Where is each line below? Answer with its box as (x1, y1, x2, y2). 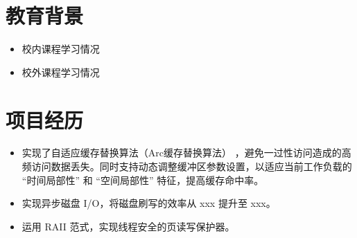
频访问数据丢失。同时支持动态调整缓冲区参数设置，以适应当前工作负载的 (21, 159, 352, 174)
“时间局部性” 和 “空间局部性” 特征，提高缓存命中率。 (21, 172, 264, 187)
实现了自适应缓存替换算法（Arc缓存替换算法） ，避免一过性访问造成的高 (21, 145, 351, 160)
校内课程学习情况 (21, 42, 100, 56)
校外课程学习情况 (21, 64, 100, 79)
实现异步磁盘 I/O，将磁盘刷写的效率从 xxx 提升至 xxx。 (21, 196, 276, 210)
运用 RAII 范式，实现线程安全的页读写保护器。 (21, 219, 235, 233)
